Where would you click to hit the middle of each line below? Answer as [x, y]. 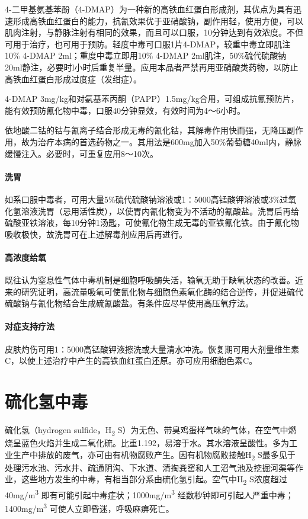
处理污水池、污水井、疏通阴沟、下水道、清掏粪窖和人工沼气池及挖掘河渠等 [150, 467]
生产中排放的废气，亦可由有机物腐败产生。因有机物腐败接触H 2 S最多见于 [154, 455]
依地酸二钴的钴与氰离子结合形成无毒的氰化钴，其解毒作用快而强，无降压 [146, 130]
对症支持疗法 [30, 326]
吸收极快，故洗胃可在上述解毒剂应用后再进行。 [96, 234]
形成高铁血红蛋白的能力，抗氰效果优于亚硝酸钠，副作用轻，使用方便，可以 [158, 20]
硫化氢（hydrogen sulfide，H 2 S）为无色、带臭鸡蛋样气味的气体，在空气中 [147, 430]
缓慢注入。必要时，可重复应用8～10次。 [81, 153]
